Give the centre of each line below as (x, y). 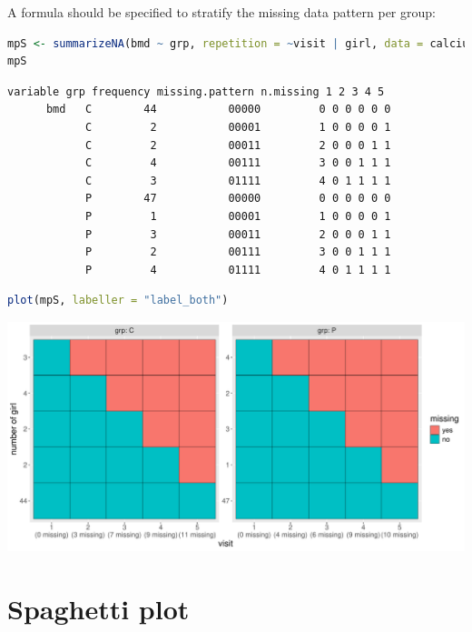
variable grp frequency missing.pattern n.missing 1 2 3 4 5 (196, 91)
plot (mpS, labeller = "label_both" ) (118, 301)
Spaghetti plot (98, 608)
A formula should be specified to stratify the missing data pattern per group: (221, 12)
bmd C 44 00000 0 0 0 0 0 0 (218, 110)
